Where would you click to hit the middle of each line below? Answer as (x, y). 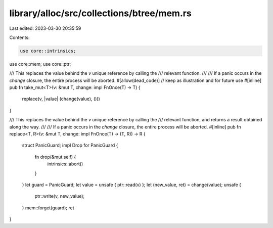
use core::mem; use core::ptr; (40, 64)
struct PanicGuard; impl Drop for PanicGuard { (70, 145)
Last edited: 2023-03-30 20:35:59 (45, 28)
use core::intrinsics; (48, 51)
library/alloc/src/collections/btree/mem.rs (100, 13)
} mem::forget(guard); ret (48, 208)
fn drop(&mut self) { (55, 157)
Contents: (19, 37)
